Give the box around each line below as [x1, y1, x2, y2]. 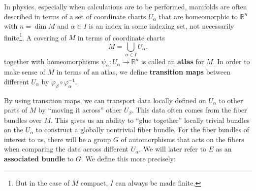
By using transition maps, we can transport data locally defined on [4, 95, 206, 105]
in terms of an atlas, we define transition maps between [56, 67, 231, 77]
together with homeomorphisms [4, 56, 99, 67]
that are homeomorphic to [159, 11, 238, 21]
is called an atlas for [141, 56, 204, 67]
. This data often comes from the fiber [131, 105, 247, 115]
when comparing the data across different [4, 144, 129, 154]
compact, [80, 177, 108, 188]
